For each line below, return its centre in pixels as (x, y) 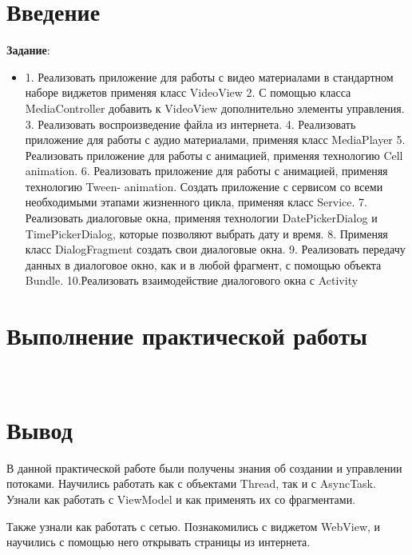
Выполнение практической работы (187, 335)
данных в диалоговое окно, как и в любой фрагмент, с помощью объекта (203, 264)
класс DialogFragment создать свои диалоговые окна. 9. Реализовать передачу (215, 249)
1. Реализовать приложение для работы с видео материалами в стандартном (209, 76)
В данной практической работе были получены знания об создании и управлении (204, 467)
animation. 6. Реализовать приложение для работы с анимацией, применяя (206, 171)
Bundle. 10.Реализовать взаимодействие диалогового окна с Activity (192, 280)
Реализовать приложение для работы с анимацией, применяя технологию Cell (214, 155)
